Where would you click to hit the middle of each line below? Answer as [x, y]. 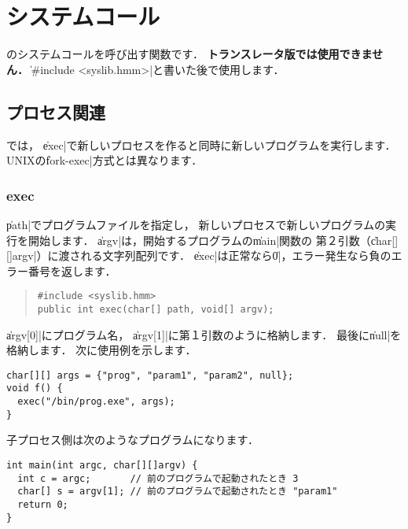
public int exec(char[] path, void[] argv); [156, 309]
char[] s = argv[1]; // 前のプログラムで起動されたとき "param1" [178, 492]
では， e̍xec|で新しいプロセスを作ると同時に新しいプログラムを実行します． [201, 144]
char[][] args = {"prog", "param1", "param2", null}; [150, 375]
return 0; [43, 504]
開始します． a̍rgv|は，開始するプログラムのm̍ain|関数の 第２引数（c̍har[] [213, 240]
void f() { [35, 388]
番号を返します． [72, 270]
